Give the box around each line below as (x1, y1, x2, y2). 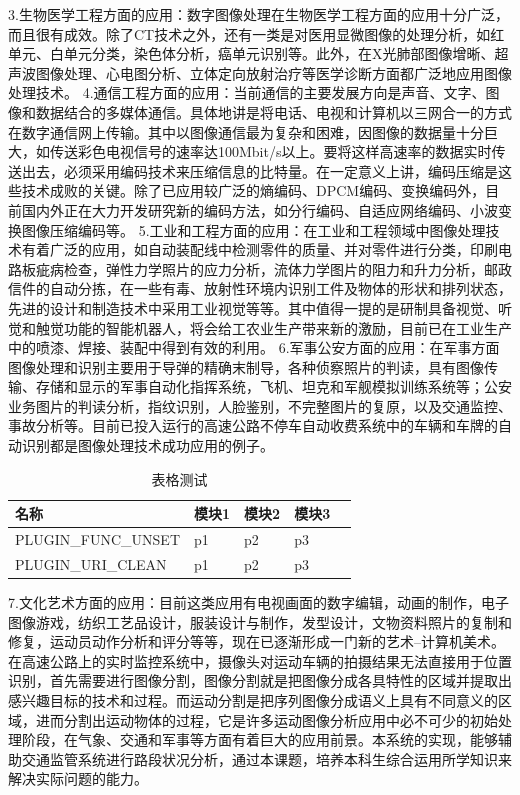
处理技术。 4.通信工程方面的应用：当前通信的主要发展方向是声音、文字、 (8, 82, 486, 103)
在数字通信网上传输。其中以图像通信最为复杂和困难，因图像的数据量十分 (8, 121, 484, 142)
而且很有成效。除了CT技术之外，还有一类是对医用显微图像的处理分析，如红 (8, 23, 505, 44)
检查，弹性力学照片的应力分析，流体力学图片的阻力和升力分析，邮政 (63, 258, 512, 279)
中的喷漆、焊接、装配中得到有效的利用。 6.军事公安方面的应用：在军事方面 (8, 337, 500, 358)
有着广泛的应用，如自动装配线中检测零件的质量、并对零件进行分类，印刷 (21, 239, 498, 260)
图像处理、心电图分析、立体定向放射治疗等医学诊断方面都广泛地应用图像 (35, 62, 512, 83)
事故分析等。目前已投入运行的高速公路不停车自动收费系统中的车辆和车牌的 (8, 415, 498, 436)
